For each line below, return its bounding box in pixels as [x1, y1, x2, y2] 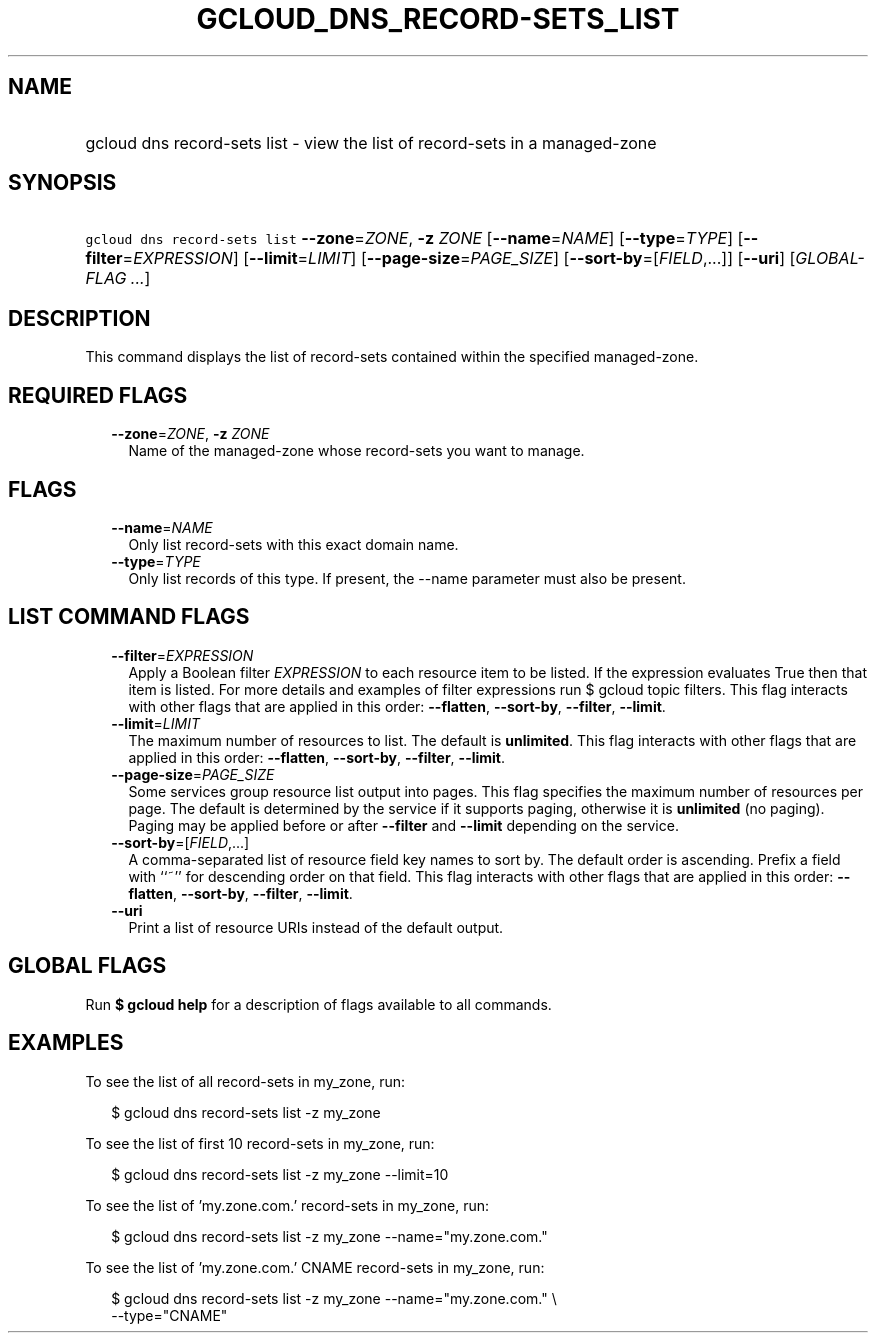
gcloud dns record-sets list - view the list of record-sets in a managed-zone [85, 132, 657, 153]
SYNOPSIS [8, 170, 117, 196]
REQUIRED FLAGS [8, 382, 188, 408]
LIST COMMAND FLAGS [8, 604, 250, 630]
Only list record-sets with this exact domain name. [128, 535, 459, 553]
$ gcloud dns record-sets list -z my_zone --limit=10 [111, 1165, 449, 1183]
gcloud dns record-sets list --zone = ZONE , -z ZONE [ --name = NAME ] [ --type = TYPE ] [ [85, 228, 744, 249]
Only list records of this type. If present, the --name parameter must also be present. [128, 569, 686, 587]
